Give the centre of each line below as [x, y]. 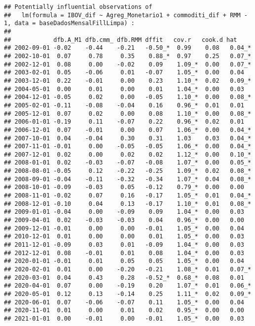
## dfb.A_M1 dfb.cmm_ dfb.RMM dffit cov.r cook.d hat [121, 40]
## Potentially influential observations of [78, 7]
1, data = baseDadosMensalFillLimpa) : [69, 23]
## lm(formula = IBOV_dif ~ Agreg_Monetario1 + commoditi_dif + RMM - [126, 15]
